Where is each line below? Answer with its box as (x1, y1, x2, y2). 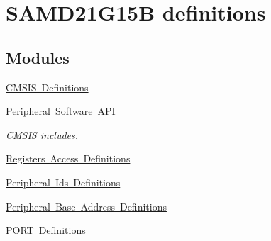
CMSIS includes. (6, 127, 79, 142)
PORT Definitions (6, 223, 86, 237)
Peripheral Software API (6, 103, 116, 118)
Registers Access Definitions (6, 151, 131, 166)
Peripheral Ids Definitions (6, 174, 121, 189)
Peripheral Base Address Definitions (6, 198, 167, 213)
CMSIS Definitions (6, 79, 89, 94)
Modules (6, 46, 70, 68)
